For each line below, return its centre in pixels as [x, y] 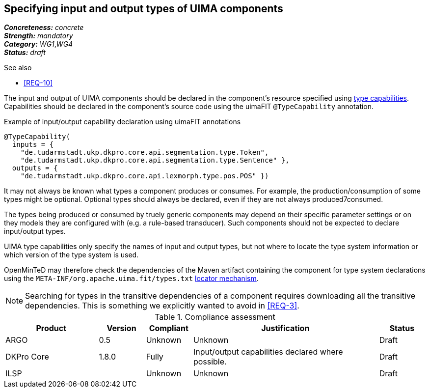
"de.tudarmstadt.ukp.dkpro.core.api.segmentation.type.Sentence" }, [155, 160]
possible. [210, 362]
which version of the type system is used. [71, 255]
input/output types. [35, 231]
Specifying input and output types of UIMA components [144, 9]
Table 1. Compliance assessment [215, 317]
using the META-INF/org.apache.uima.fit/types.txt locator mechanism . [131, 279]
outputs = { [35, 168]
